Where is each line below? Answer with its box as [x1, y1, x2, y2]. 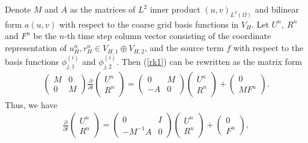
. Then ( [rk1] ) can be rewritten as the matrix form [116, 55, 303, 67]
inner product [149, 3, 201, 15]
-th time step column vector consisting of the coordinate [64, 29, 271, 42]
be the [33, 29, 57, 42]
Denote [5, 3, 31, 15]
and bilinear [255, 3, 299, 15]
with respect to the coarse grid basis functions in [59, 17, 239, 30]
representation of [5, 41, 67, 54]
